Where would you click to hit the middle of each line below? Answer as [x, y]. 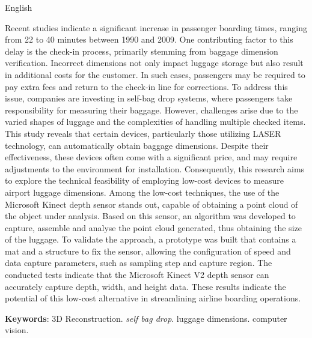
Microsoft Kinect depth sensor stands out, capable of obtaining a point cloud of [151, 204]
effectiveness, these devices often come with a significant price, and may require [151, 157]
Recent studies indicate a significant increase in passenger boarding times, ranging [156, 27]
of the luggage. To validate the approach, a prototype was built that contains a [151, 239]
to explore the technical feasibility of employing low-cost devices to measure [144, 180]
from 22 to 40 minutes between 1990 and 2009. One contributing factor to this [149, 39]
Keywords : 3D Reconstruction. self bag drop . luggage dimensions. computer [146, 318]
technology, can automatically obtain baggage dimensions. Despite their [137, 145]
